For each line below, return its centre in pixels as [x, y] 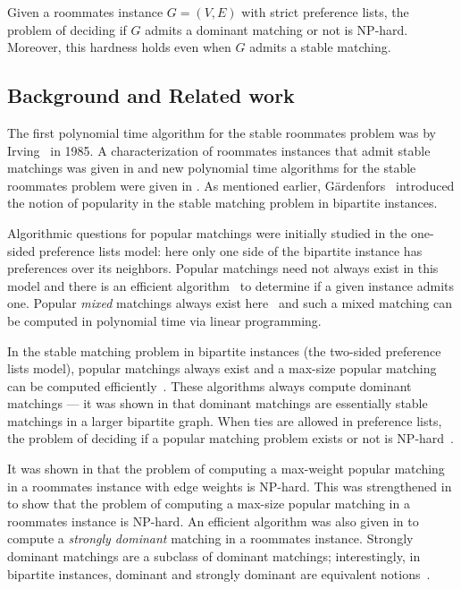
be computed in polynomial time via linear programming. [164, 320]
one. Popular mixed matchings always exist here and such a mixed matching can [230, 303]
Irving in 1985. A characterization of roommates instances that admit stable [219, 150]
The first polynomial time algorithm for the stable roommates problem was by [222, 132]
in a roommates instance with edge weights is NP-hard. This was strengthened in [230, 486]
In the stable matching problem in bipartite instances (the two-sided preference [224, 350]
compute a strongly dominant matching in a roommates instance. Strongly [210, 538]
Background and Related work [151, 95]
